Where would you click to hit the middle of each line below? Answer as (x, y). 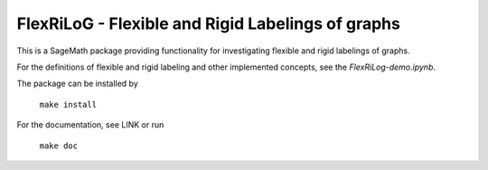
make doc (59, 146)
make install (68, 104)
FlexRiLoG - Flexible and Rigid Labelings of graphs (209, 24)
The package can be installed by (78, 84)
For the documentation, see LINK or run (90, 125)
